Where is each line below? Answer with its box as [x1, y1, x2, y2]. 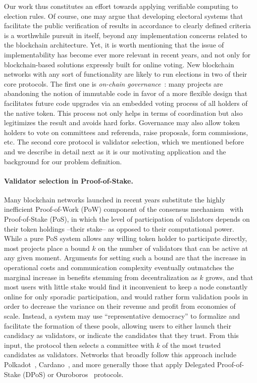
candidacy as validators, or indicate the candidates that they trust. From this [4, 330, 239, 340]
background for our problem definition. [4, 156, 122, 166]
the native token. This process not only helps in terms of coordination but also [4, 107, 243, 118]
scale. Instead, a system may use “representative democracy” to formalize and [4, 311, 240, 321]
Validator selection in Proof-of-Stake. [4, 175, 133, 186]
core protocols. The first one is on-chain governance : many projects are [4, 78, 223, 89]
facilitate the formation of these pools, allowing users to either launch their [4, 320, 231, 331]
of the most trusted [162, 339, 221, 350]
